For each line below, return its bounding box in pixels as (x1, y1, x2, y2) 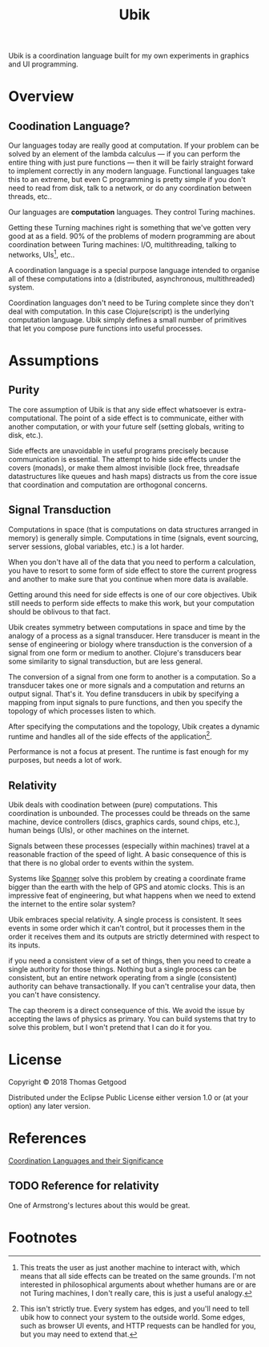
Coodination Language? (8, 119, 130, 133)
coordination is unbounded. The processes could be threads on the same (8, 809, 251, 818)
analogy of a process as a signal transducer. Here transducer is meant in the (8, 631, 260, 640)
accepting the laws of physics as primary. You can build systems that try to (8, 1014, 256, 1024)
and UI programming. (8, 59, 78, 69)
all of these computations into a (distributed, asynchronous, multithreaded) (8, 274, 255, 283)
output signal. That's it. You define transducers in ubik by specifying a (8, 688, 239, 699)
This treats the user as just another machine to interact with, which (19, 1262, 240, 1272)
